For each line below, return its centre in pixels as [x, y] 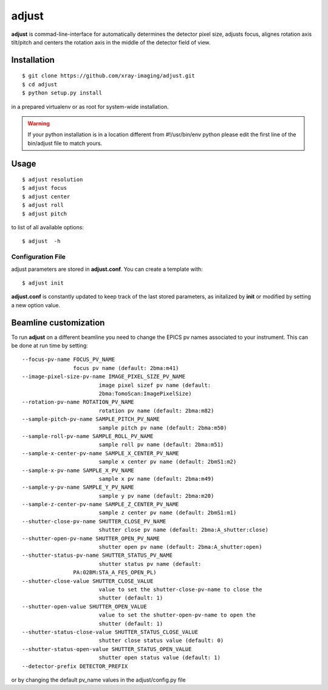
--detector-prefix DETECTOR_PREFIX [75, 666]
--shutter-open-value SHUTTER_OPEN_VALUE [84, 606]
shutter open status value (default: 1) [160, 658]
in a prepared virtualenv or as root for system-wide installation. [90, 106]
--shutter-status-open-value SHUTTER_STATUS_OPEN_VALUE [107, 649]
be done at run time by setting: [50, 346]
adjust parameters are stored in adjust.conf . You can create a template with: [107, 269]
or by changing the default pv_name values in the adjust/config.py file [98, 680]
